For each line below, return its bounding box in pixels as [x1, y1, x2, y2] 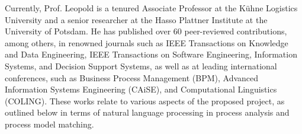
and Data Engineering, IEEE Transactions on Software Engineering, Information [5, 48, 297, 60]
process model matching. [5, 117, 94, 130]
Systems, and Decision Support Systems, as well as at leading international [5, 59, 277, 72]
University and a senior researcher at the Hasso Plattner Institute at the [5, 13, 268, 25]
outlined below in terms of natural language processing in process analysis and [5, 106, 290, 119]
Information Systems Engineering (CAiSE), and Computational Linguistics [5, 83, 277, 95]
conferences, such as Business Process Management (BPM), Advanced [5, 71, 259, 84]
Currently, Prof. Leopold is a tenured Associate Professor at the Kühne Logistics [5, 2, 298, 14]
